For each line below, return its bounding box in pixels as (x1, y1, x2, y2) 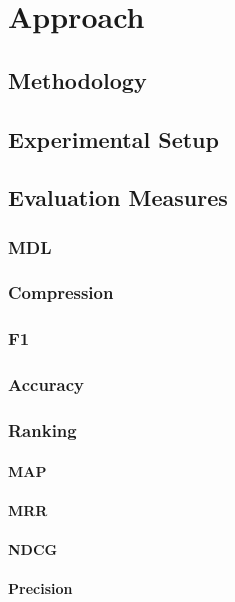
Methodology (8, 64, 147, 95)
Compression (8, 280, 114, 305)
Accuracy (8, 372, 85, 397)
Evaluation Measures (8, 182, 228, 213)
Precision (8, 578, 73, 599)
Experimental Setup (8, 123, 219, 154)
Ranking (8, 418, 77, 443)
